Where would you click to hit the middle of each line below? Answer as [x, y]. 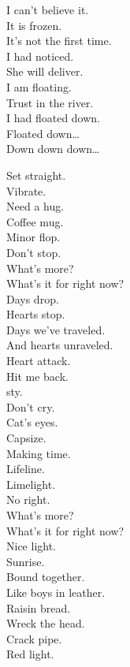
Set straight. [36, 175]
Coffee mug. [35, 221]
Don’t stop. [34, 252]
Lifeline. [26, 469]
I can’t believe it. [48, 9]
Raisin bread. [39, 607]
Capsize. [26, 438]
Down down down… [53, 149]
